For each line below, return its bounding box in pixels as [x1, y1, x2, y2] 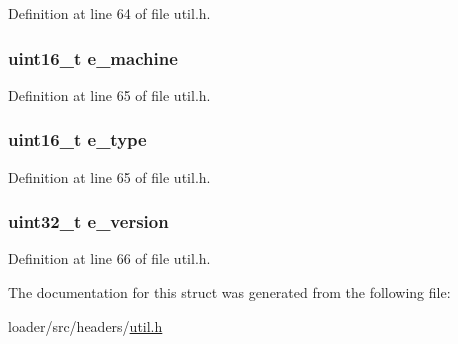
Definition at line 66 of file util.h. [8, 248, 211, 269]
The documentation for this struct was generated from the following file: [8, 282, 451, 303]
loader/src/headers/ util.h [8, 315, 163, 336]
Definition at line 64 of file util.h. [8, 3, 211, 23]
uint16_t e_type [8, 127, 147, 152]
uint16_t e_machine [8, 45, 178, 70]
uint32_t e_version [8, 209, 169, 234]
